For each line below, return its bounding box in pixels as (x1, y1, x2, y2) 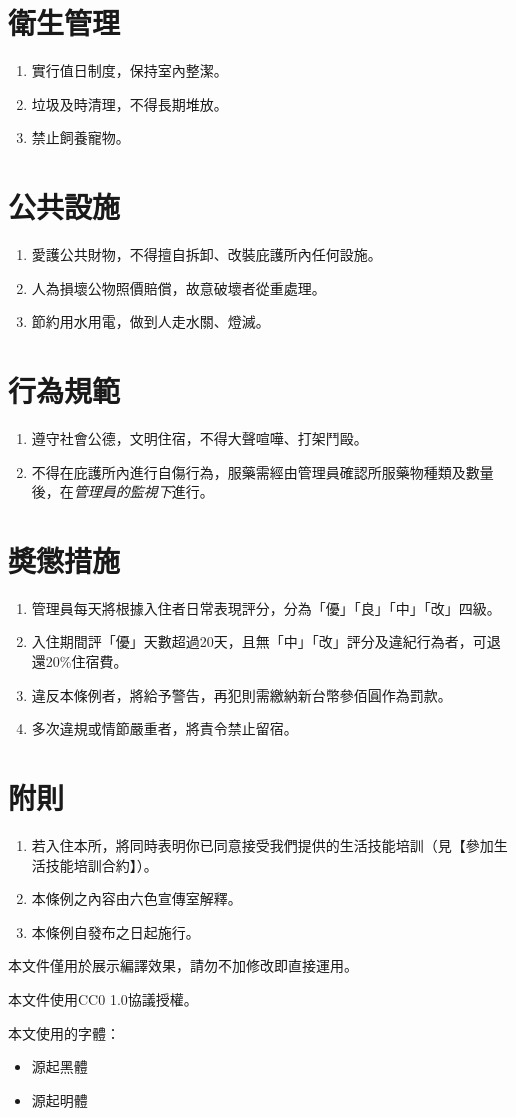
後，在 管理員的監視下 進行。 (31, 481, 214, 502)
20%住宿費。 (45, 651, 128, 672)
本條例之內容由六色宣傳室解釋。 (31, 888, 242, 909)
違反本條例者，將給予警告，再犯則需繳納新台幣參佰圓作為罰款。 (31, 684, 452, 705)
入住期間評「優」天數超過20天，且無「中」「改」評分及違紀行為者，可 (31, 631, 487, 652)
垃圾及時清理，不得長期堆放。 (31, 93, 228, 114)
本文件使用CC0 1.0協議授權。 (8, 988, 198, 1009)
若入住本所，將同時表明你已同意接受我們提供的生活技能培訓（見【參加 (31, 834, 494, 855)
